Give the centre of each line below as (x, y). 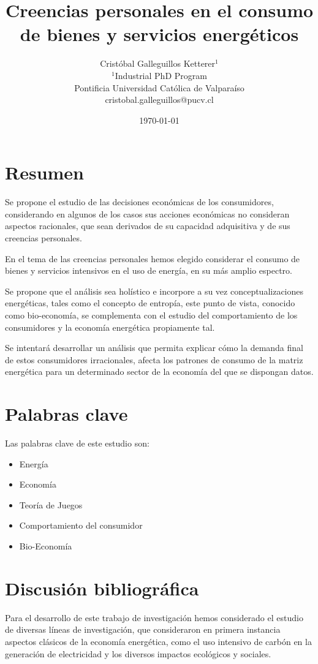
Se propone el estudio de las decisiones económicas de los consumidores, (139, 202)
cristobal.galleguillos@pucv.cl (159, 100)
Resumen (44, 172)
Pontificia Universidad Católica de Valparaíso (159, 87)
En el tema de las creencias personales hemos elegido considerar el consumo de (153, 258)
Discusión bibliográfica (102, 588)
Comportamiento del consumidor (81, 525)
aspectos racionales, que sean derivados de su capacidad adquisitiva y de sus (148, 226)
